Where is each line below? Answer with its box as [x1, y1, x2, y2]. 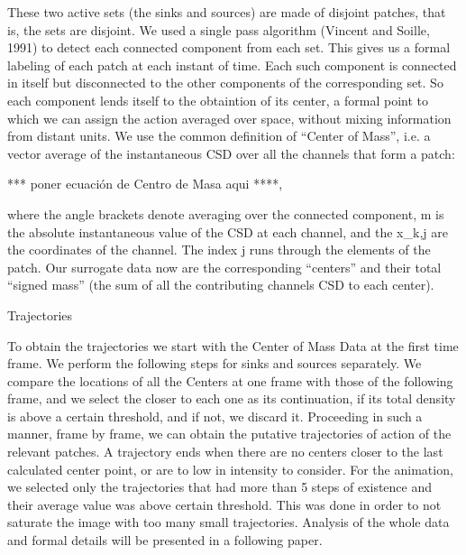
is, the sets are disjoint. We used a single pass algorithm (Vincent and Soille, [7, 20, 430, 39]
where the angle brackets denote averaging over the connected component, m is [7, 204, 444, 223]
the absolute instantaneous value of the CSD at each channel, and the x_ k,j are [7, 222, 448, 241]
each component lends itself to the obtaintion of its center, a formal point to [7, 90, 428, 109]
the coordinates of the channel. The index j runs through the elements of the [7, 240, 431, 259]
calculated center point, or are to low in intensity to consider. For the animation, [7, 459, 453, 478]
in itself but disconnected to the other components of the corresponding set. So [7, 73, 443, 92]
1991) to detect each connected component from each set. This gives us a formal [7, 38, 451, 57]
